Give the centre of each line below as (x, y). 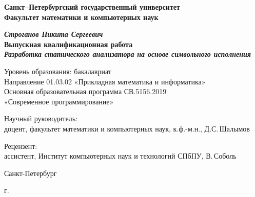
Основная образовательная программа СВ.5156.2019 (85, 91)
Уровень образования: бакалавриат (58, 71)
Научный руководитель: (41, 118)
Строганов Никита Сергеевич (54, 34)
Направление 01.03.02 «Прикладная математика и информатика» (105, 81)
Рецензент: (21, 146)
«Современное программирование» (59, 101)
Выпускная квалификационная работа (68, 44)
